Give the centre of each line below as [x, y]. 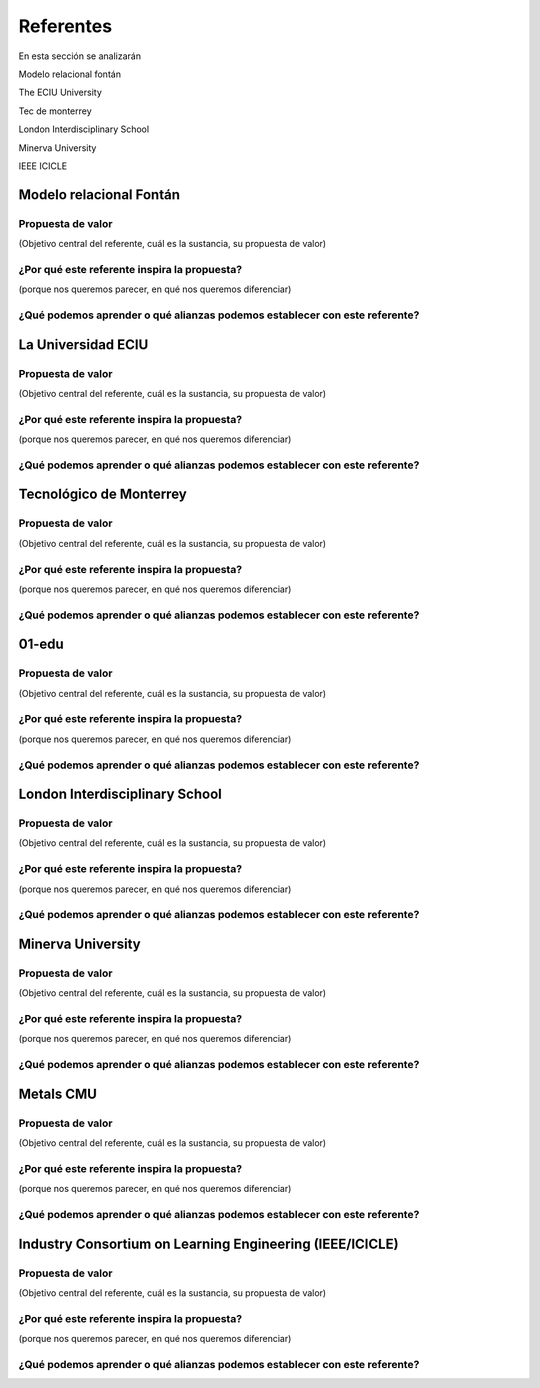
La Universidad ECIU [83, 344]
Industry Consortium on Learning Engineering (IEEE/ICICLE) [208, 1243]
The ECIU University [60, 92]
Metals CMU [57, 1093]
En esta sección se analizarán [80, 56]
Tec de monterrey [55, 111]
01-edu [41, 644]
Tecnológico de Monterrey [102, 494]
